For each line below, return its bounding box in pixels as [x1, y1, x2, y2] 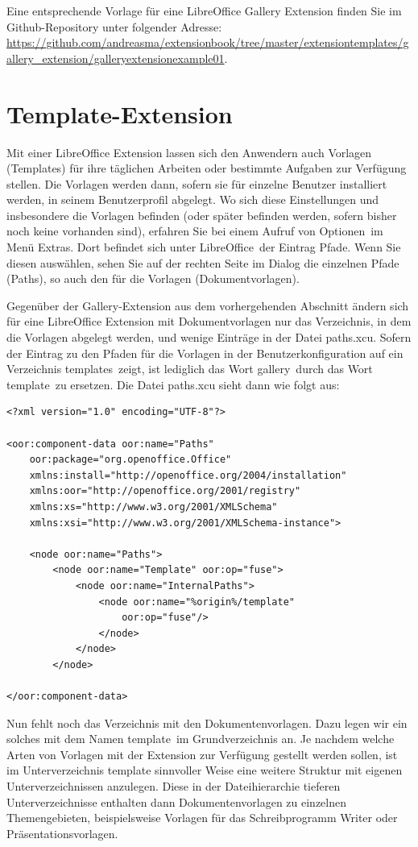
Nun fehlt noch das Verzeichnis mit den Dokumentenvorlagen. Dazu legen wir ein [6, 714, 408, 731]
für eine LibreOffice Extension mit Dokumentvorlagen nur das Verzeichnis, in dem [6, 313, 412, 330]
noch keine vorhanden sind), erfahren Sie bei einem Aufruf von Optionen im [6, 222, 383, 239]
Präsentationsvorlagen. [6, 824, 118, 841]
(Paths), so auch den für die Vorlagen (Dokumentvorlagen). [6, 270, 300, 287]
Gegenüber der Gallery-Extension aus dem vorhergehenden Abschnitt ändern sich [6, 297, 409, 313]
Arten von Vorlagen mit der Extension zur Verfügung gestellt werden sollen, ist [6, 745, 398, 762]
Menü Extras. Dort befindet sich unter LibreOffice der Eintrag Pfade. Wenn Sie [6, 239, 401, 255]
